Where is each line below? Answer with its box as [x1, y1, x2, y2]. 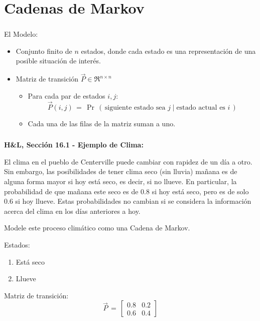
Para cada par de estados [28, 90, 105, 101]
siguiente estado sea [104, 104, 166, 111]
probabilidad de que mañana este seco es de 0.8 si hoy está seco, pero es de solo [4, 186, 249, 196]
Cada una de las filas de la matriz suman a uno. [28, 118, 176, 128]
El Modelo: [4, 29, 38, 39]
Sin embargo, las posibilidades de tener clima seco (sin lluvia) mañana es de [4, 166, 237, 177]
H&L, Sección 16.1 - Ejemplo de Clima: [4, 139, 144, 150]
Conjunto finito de [16, 45, 72, 56]
